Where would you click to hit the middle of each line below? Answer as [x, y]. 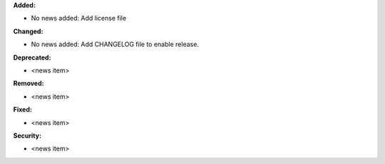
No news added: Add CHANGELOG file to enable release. [115, 44]
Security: [27, 136]
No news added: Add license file [79, 18]
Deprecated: [32, 58]
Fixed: [22, 109]
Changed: [28, 31]
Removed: [29, 83]
